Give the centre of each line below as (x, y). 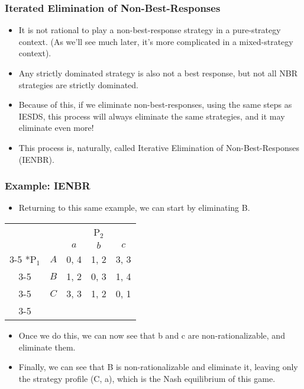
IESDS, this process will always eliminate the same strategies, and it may (152, 116)
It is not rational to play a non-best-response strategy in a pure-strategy (150, 30)
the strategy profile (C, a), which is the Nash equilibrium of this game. (147, 378)
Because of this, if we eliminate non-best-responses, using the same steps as (155, 105)
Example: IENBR (48, 186)
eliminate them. (47, 347)
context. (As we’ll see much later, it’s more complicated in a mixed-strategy (156, 41)
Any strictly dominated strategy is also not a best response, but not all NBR (158, 73)
